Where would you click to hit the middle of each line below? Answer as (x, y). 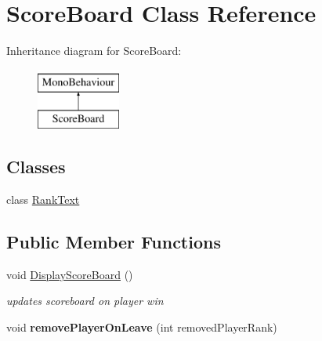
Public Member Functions (114, 242)
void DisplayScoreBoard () (70, 274)
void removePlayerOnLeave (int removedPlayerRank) (142, 327)
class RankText (43, 200)
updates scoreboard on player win (85, 301)
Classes (36, 167)
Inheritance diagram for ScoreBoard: (94, 51)
